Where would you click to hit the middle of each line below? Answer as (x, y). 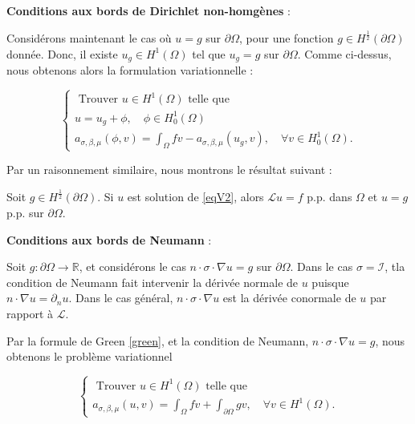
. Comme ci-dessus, (344, 53)
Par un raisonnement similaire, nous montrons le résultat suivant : (169, 170)
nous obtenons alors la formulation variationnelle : (130, 70)
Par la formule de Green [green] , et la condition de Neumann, (158, 340)
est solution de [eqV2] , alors (195, 197)
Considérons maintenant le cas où (89, 37)
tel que (209, 53)
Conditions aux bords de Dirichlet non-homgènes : (149, 10)
